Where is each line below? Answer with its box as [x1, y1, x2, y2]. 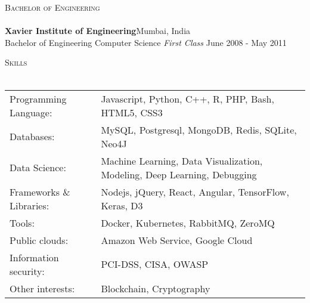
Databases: [10, 129, 55, 144]
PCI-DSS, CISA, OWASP [101, 257, 209, 271]
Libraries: [10, 198, 49, 212]
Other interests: [10, 281, 75, 295]
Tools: [10, 215, 35, 230]
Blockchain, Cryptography [101, 281, 210, 295]
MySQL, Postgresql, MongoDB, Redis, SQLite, [101, 122, 297, 137]
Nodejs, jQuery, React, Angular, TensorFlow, [101, 184, 289, 199]
